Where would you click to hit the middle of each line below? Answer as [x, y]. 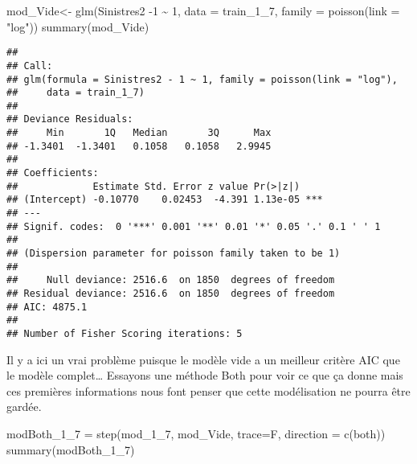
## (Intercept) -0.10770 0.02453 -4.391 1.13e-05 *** [165, 200]
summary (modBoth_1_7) [71, 449]
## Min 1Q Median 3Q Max [139, 133]
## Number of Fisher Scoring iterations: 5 [125, 333]
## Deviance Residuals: [70, 119]
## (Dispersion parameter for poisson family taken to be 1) [174, 254]
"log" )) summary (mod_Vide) [78, 26]
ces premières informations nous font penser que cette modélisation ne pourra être [208, 390]
